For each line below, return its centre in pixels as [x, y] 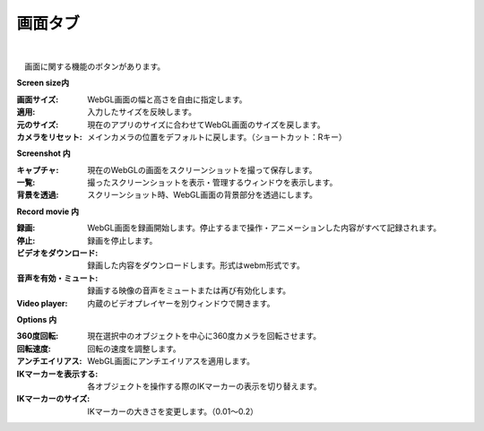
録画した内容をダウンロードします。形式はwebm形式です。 [196, 265]
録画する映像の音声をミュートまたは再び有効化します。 [189, 290]
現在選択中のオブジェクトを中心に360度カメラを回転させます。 [204, 336]
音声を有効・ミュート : [57, 278]
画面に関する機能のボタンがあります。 [95, 66]
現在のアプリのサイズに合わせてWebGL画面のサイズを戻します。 [206, 125]
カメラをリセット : [49, 137]
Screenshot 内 [43, 153]
